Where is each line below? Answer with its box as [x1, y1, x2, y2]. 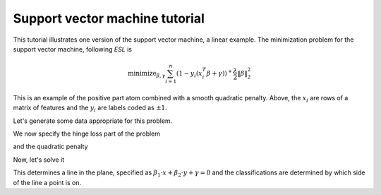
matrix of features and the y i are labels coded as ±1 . [13, 103, 167, 114]
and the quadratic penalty [13, 142, 88, 151]
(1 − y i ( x [176, 69, 202, 79]
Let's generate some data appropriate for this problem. [13, 117, 173, 125]
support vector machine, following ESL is [13, 45, 132, 53]
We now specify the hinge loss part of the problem [13, 129, 161, 138]
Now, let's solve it [13, 155, 65, 164]
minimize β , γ [128, 69, 166, 79]
